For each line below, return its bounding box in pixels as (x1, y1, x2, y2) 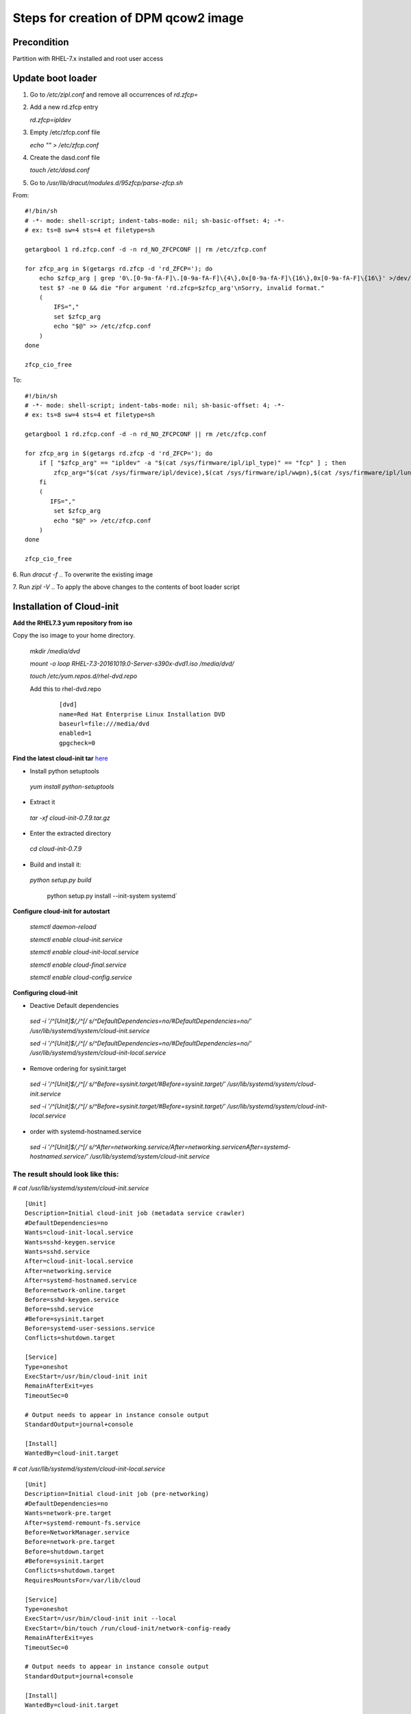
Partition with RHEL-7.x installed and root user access (12, 55, 164, 63)
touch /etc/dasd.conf (29, 166, 90, 174)
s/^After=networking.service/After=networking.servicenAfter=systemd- (88, 1143, 291, 1151)
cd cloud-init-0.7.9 (29, 845, 82, 853)
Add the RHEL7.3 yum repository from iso (12, 618, 133, 627)
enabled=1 (59, 729, 92, 737)
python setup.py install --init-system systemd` (47, 891, 177, 900)
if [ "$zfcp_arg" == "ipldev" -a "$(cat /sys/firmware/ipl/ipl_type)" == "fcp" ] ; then (38, 459, 347, 467)
